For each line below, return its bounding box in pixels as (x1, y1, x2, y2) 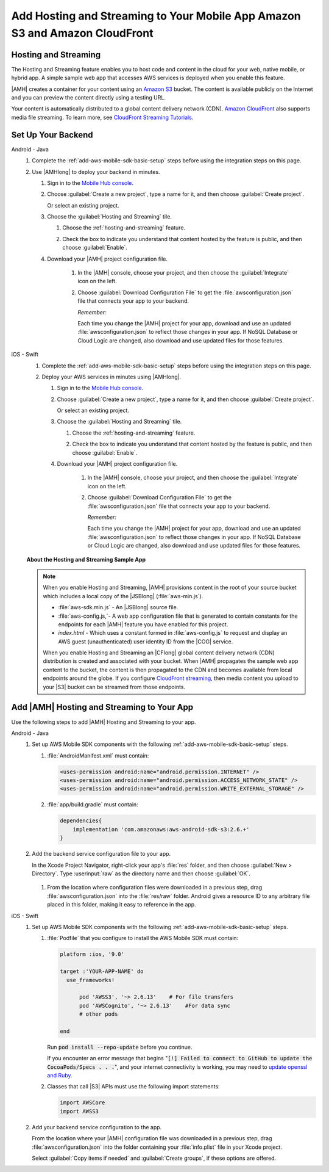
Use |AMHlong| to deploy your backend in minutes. (32, 168, 161, 175)
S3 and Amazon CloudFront (11, 26, 154, 40)
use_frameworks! (66, 977, 115, 983)
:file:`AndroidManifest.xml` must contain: (47, 751, 149, 759)
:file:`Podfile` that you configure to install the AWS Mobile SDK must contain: (47, 935, 239, 942)
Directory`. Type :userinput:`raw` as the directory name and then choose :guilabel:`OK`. (32, 870, 251, 877)
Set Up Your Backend (11, 129, 94, 140)
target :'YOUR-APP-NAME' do (60, 968, 144, 975)
